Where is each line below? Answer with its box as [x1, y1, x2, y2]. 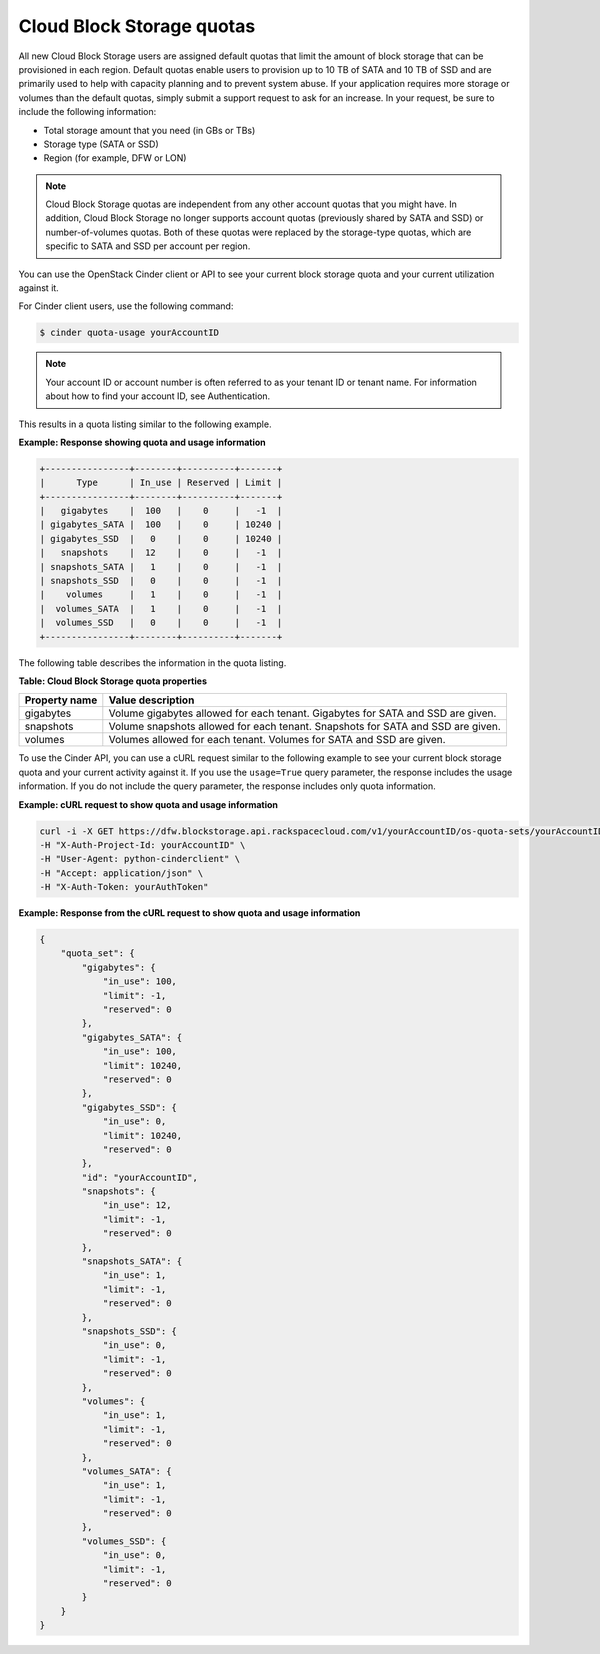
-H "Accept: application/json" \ [39, 867, 204, 879]
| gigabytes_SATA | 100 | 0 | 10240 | [39, 519, 283, 530]
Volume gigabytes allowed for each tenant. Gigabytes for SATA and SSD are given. [108, 706, 497, 720]
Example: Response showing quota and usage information [18, 436, 267, 448]
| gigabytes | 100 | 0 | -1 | [39, 505, 283, 517]
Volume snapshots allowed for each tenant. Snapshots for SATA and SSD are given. [108, 720, 502, 734]
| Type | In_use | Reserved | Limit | [39, 477, 283, 489]
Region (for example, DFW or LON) [43, 152, 187, 164]
